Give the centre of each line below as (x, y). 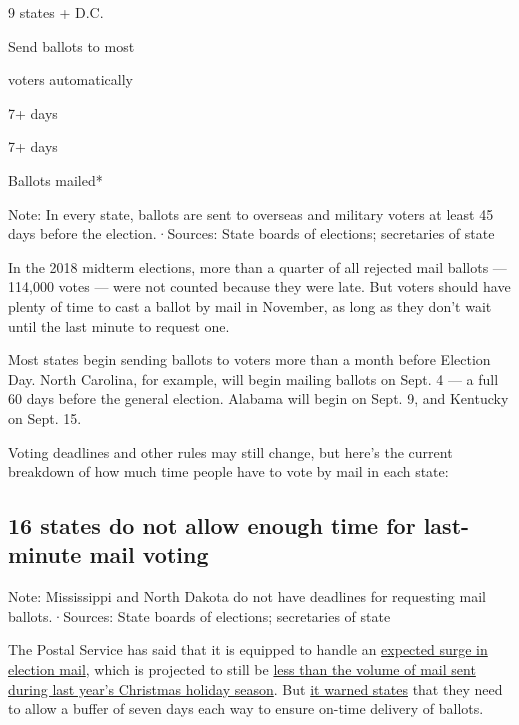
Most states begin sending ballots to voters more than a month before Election (249, 359)
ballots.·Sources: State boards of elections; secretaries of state (199, 615)
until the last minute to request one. (119, 325)
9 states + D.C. (56, 12)
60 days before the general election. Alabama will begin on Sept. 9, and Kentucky (258, 398)
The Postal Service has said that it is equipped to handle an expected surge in (248, 649)
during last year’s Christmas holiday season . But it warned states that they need (255, 688)
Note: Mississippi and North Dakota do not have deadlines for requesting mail (247, 596)
